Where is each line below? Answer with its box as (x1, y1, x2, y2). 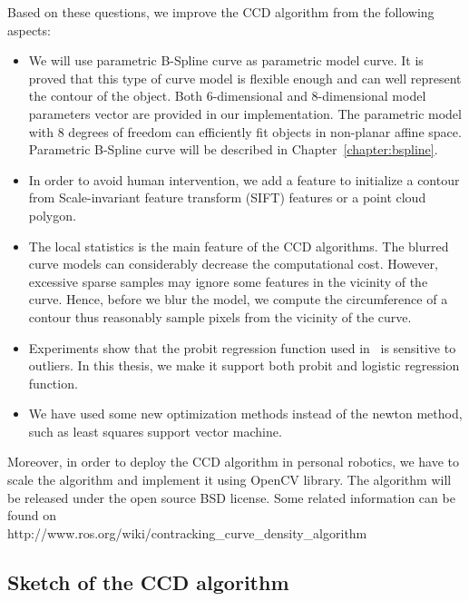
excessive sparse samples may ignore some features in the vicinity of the (28, 271, 428, 291)
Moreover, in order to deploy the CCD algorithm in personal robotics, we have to (7, 452, 460, 471)
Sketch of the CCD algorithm (7, 567, 289, 596)
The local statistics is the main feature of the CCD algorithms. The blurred (28, 236, 449, 255)
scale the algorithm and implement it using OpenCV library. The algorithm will (7, 470, 452, 489)
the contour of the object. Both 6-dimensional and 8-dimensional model (28, 86, 426, 105)
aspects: (7, 20, 51, 39)
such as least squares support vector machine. (28, 421, 282, 440)
